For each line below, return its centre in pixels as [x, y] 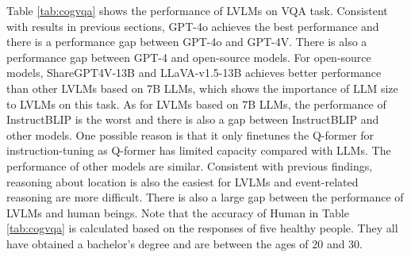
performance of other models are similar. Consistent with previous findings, [190, 165]
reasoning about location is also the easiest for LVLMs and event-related [182, 181]
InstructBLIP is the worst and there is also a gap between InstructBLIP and [193, 119]
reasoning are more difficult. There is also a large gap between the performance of [205, 197]
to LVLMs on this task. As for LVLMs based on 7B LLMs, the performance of [196, 104]
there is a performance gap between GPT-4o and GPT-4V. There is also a [187, 42]
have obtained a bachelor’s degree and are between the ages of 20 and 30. [185, 243]
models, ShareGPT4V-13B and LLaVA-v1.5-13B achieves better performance [194, 73]
